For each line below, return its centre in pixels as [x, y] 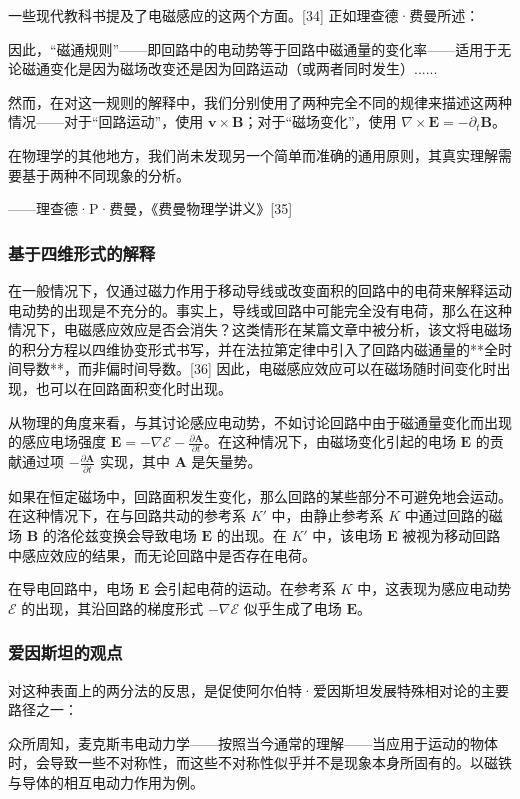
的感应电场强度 [57, 441]
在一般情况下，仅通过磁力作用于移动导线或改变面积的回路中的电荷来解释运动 [260, 289]
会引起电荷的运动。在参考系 [244, 588]
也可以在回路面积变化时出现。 [133, 387]
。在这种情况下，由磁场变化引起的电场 [329, 441]
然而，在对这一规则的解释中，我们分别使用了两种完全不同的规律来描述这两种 [260, 101]
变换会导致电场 [147, 534]
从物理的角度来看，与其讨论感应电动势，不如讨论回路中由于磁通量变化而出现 [260, 421]
